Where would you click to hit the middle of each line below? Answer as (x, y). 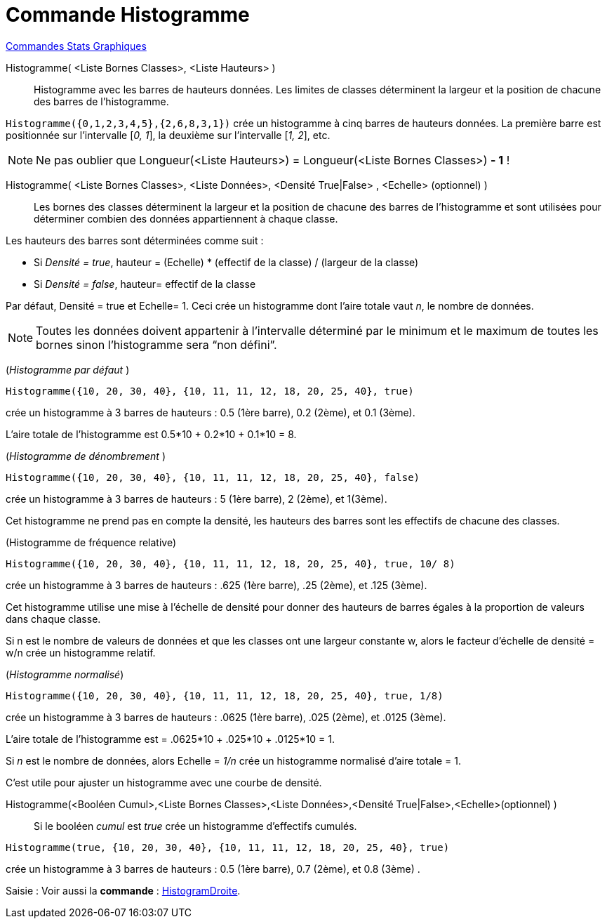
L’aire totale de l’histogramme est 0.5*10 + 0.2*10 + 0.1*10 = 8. (151, 434)
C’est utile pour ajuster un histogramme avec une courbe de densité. (164, 782)
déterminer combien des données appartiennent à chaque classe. (186, 218)
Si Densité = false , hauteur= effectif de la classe (145, 284)
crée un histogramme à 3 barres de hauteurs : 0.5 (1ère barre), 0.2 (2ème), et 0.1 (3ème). (211, 412)
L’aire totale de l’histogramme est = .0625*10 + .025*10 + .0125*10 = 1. (170, 739)
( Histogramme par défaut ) (68, 369)
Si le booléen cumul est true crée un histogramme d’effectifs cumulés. (195, 826)
